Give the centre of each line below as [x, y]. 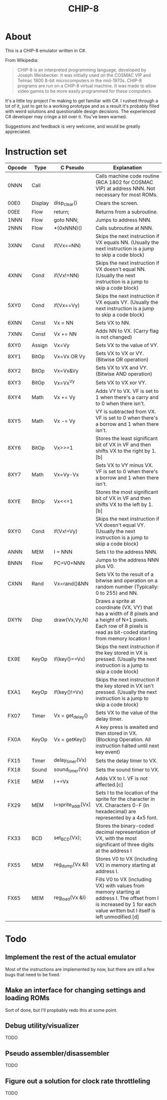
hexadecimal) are [116, 811]
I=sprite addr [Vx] [72, 805]
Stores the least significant [127, 438]
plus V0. [105, 566]
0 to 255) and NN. [117, 593]
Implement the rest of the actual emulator [71, 957]
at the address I [114, 851]
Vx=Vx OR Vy [70, 357]
